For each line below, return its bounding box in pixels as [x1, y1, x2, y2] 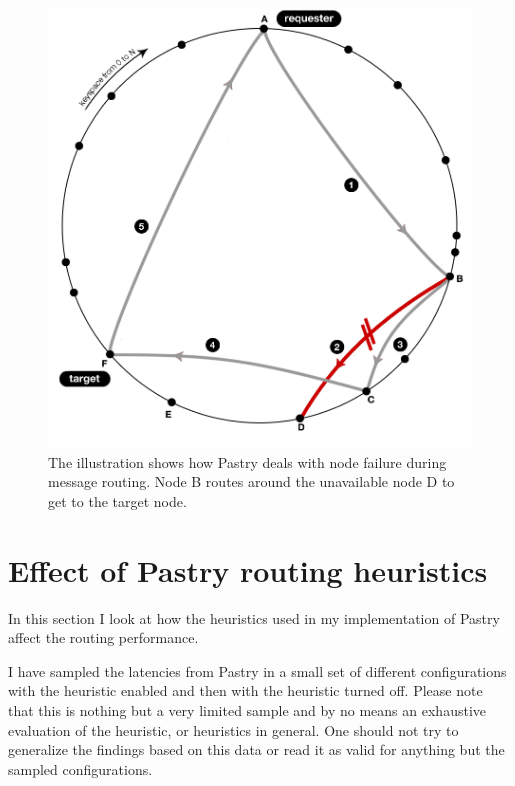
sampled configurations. [8, 758, 153, 779]
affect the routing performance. [8, 627, 199, 648]
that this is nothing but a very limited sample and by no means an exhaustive [8, 700, 486, 721]
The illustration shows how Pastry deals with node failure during [48, 451, 447, 472]
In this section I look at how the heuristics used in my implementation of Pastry [8, 607, 500, 628]
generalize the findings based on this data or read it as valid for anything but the [8, 739, 505, 760]
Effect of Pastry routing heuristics [8, 549, 488, 590]
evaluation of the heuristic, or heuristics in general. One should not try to [8, 719, 459, 740]
